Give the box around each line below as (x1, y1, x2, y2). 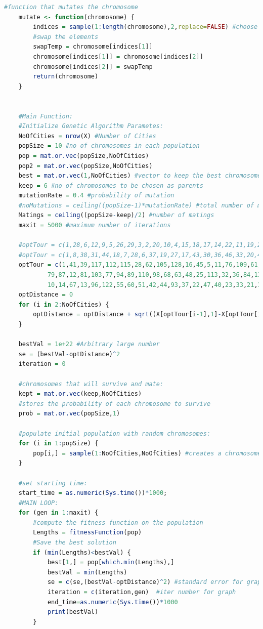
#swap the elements (33, 33, 99, 40)
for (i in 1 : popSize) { (18, 440, 99, 447)
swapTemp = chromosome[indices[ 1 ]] (33, 43, 153, 51)
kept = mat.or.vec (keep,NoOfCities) (18, 390, 142, 398)
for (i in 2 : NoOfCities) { (18, 301, 109, 308)
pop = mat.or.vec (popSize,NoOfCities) (18, 152, 149, 159)
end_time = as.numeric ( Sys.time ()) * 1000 (47, 598, 178, 606)
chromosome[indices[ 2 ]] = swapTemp (33, 63, 153, 70)
